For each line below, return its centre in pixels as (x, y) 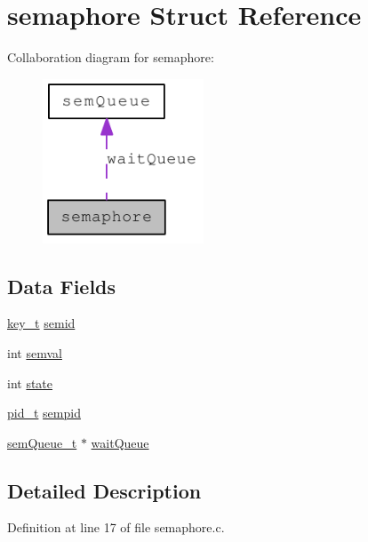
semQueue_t (42, 442)
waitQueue (120, 442)
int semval (35, 352)
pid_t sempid (44, 413)
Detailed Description (104, 490)
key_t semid (41, 323)
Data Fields (62, 286)
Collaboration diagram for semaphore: (111, 57)
